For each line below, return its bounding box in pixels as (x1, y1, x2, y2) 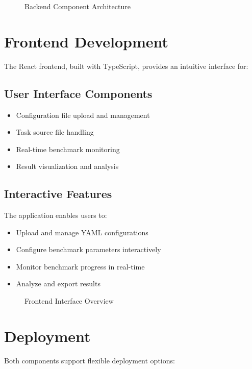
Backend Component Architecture (24, 1, 131, 11)
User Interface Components (4, 85, 153, 101)
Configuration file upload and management (16, 109, 150, 120)
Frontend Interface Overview (24, 296, 114, 306)
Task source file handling (16, 127, 94, 137)
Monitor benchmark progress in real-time (16, 261, 145, 272)
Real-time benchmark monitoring (16, 143, 120, 154)
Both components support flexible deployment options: (4, 355, 175, 365)
